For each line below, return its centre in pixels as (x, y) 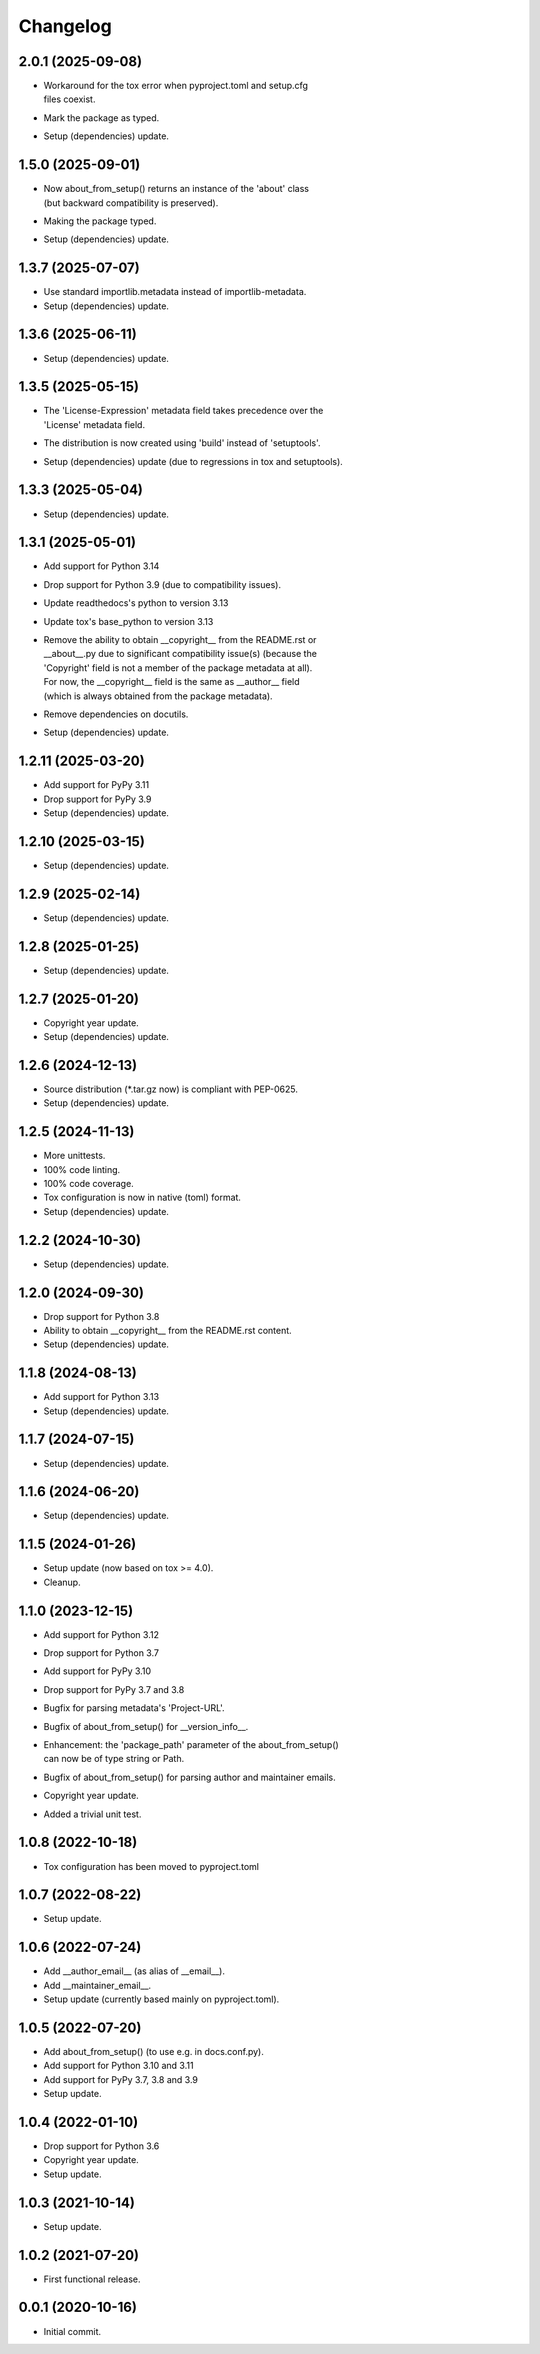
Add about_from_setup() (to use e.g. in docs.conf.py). (153, 2051)
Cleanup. (62, 1582)
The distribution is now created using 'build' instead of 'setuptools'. (182, 443)
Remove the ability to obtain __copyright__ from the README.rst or (180, 639)
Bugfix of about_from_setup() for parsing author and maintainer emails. (190, 1777)
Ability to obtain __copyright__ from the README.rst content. (167, 1330)
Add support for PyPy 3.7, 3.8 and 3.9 (121, 2079)
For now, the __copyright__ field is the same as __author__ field (171, 682)
